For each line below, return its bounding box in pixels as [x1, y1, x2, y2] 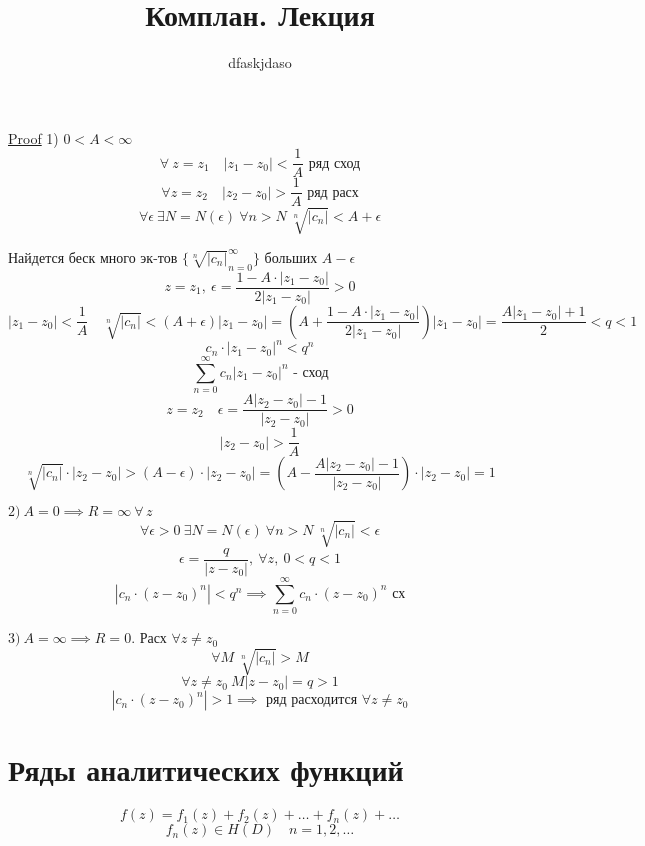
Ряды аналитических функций [8, 749, 404, 790]
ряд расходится [266, 693, 358, 708]
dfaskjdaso [228, 52, 292, 73]
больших [264, 246, 318, 267]
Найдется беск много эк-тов [8, 246, 178, 267]
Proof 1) [8, 127, 59, 148]
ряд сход [308, 156, 361, 171]
